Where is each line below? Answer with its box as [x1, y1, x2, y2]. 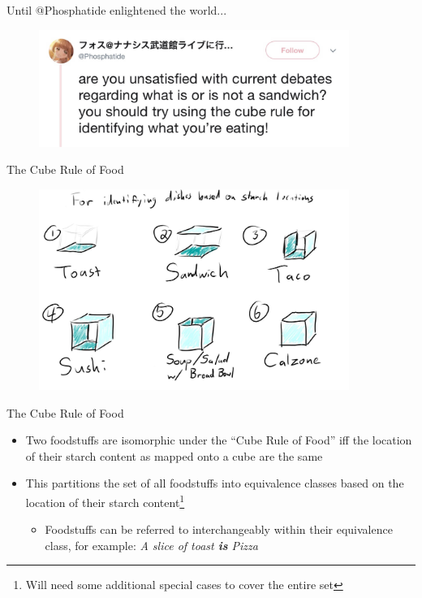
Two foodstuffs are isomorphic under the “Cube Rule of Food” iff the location [25, 431, 412, 448]
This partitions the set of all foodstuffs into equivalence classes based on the [25, 474, 404, 492]
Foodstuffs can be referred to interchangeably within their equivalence [45, 521, 393, 538]
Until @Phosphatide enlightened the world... [6, 2, 227, 18]
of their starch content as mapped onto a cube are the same [25, 447, 323, 464]
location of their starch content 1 [25, 492, 185, 510]
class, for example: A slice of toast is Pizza [45, 536, 258, 553]
